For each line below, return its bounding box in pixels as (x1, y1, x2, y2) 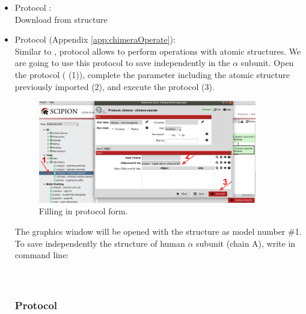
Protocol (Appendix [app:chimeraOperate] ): (14, 33, 176, 46)
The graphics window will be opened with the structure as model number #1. (14, 225, 302, 238)
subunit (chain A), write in (196, 237, 296, 249)
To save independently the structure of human (14, 237, 185, 249)
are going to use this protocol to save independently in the (14, 56, 230, 69)
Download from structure (14, 13, 108, 25)
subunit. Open (240, 56, 294, 69)
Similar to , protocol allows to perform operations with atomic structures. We (14, 44, 301, 57)
